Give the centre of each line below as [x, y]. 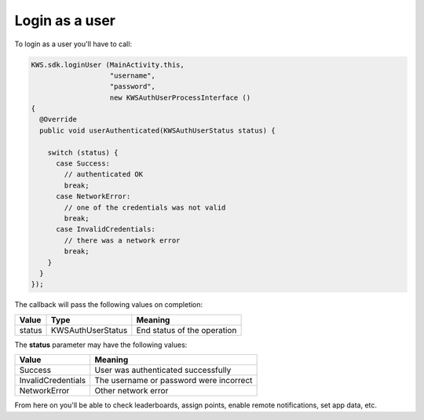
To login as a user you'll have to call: [73, 44]
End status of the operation [186, 330]
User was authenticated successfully [163, 371]
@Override [58, 119]
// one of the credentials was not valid [145, 207]
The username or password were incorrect [174, 381]
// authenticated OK [104, 174]
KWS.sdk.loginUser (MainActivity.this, [108, 64]
